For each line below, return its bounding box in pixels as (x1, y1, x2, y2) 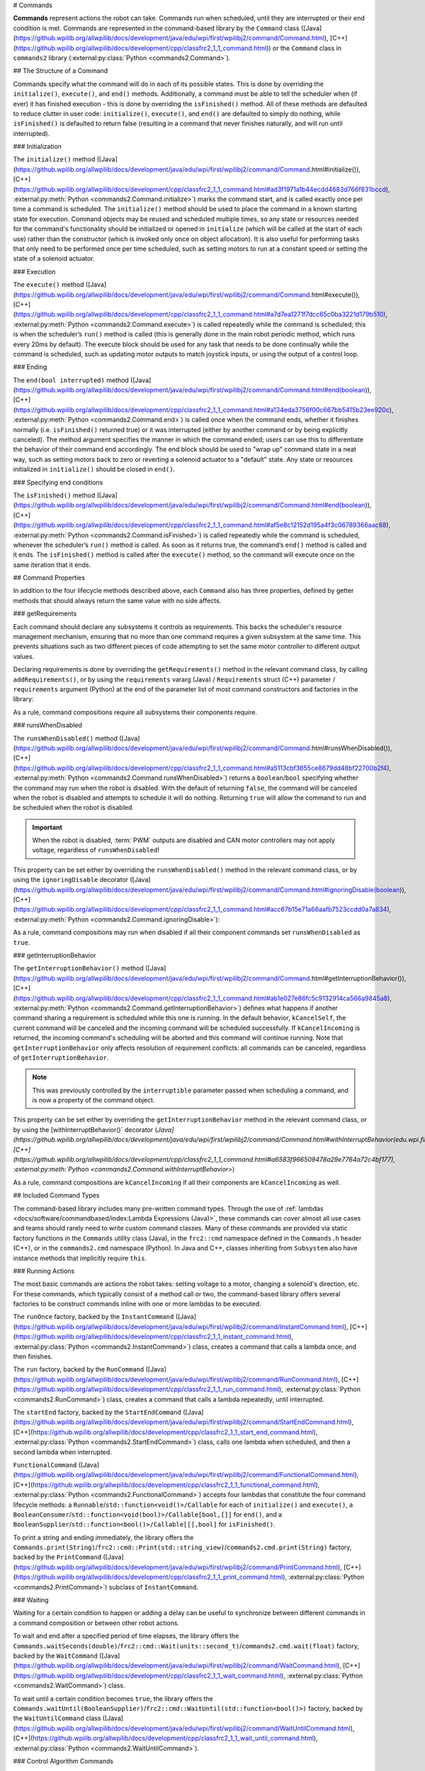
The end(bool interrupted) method (13, 375, 129, 384)
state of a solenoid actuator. (13, 254, 95, 263)
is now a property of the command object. (32, 1096, 155, 1104)
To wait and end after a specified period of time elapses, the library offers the (13, 1631, 239, 1640)
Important (32, 822, 63, 832)
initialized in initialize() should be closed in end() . (13, 465, 176, 474)
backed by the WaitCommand (13, 1651, 98, 1660)
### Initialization (13, 142, 62, 151)
